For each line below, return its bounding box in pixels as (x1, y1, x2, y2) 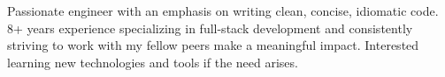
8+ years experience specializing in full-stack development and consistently (7, 18, 413, 37)
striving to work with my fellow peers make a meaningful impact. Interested (7, 36, 419, 54)
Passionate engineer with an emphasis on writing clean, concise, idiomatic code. (7, 2, 439, 19)
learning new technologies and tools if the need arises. (7, 52, 298, 71)
